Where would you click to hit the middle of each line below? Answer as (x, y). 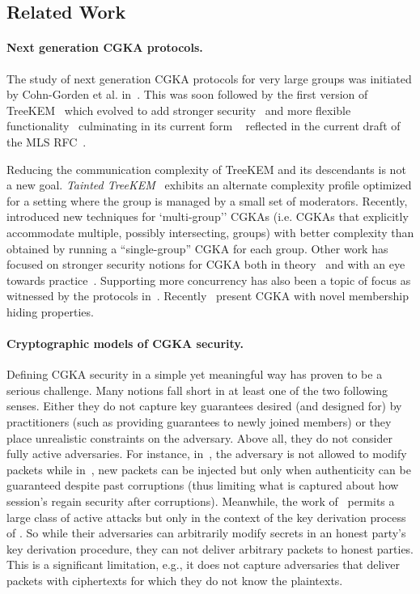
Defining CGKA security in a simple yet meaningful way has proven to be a (195, 374)
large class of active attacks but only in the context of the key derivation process (206, 517)
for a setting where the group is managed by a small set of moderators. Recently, (207, 200)
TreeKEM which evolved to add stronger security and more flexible (179, 110)
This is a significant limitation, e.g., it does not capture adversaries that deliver (203, 564)
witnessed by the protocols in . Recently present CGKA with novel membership (208, 296)
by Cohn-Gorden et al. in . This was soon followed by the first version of (187, 94)
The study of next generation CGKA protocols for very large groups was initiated (209, 78)
